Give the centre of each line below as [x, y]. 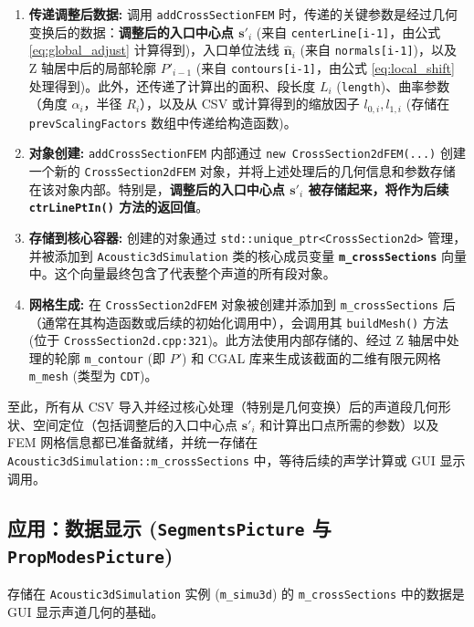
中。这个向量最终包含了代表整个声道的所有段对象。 [182, 273]
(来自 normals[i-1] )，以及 [379, 50]
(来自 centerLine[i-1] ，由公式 [348, 31]
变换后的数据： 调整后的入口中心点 [131, 31]
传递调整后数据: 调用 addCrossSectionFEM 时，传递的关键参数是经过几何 [243, 14]
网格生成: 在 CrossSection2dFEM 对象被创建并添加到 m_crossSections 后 [242, 303]
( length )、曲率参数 [393, 85]
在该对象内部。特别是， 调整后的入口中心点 [157, 188]
